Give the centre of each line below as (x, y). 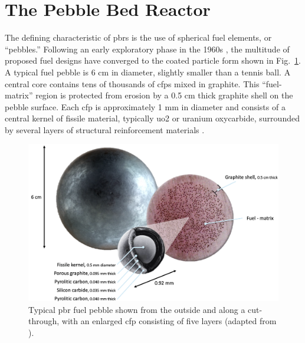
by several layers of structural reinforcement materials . (105, 129)
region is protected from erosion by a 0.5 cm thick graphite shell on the (164, 95)
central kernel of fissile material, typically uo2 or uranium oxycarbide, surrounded (152, 118)
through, (44, 321)
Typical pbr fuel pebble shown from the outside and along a (137, 309)
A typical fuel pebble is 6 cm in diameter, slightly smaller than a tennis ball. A (148, 72)
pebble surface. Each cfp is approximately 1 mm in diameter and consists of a (145, 106)
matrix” (19, 95)
